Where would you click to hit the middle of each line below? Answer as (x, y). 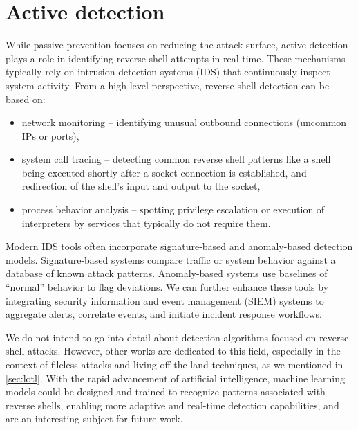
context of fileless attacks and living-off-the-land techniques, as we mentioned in (175, 364)
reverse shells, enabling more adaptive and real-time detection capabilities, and (172, 405)
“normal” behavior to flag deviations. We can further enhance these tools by (167, 287)
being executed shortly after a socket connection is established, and (164, 172)
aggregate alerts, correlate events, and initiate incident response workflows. (164, 314)
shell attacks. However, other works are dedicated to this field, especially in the (173, 351)
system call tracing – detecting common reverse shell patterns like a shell (176, 159)
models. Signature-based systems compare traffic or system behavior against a (171, 259)
